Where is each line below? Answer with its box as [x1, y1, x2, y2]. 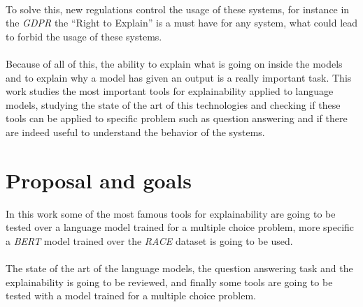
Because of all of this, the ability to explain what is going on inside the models [6, 56, 343, 70]
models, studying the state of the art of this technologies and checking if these [6, 97, 341, 112]
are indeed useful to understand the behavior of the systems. [6, 124, 265, 139]
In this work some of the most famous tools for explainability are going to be [6, 206, 336, 220]
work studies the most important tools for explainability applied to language [6, 84, 334, 98]
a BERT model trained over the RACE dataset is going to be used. [6, 233, 293, 248]
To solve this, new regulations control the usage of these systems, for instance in [6, 1, 350, 16]
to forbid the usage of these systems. [6, 29, 162, 43]
